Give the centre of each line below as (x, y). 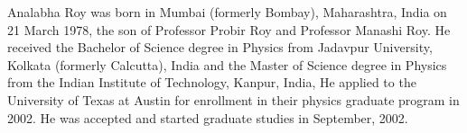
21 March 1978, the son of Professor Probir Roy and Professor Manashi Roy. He (229, 29)
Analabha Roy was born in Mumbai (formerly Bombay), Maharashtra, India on (227, 12)
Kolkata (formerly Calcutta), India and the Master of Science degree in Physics (227, 64)
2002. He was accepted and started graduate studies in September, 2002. (208, 117)
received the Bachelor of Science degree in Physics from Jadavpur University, (220, 47)
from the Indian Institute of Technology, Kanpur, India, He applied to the (212, 82)
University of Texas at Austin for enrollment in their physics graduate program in (233, 99)
